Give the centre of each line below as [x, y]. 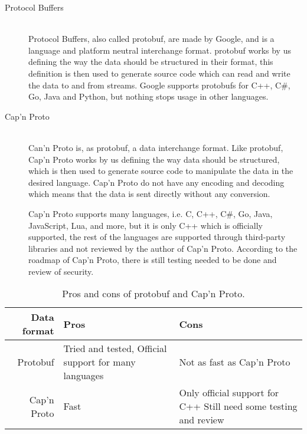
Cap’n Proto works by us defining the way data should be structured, [154, 159]
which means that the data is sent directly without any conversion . [149, 194]
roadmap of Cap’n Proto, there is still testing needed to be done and [153, 260]
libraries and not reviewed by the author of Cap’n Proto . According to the [163, 248]
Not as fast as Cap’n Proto [235, 362]
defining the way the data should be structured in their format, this [151, 62]
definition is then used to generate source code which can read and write [159, 73]
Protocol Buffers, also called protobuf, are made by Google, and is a [151, 39]
